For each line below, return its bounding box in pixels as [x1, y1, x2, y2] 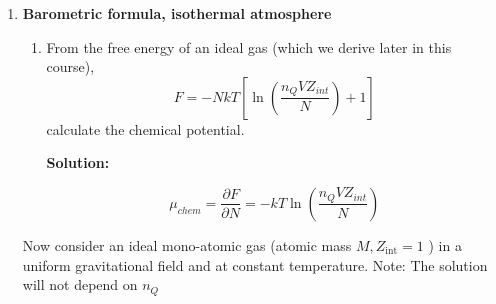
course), [46, 56, 95, 77]
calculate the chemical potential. [46, 118, 245, 139]
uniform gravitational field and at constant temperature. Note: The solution [22, 254, 488, 275]
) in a [428, 234, 462, 255]
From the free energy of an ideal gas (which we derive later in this [46, 36, 452, 57]
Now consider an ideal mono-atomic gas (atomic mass [22, 234, 352, 255]
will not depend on [22, 274, 138, 295]
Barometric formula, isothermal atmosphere [22, 3, 332, 23]
